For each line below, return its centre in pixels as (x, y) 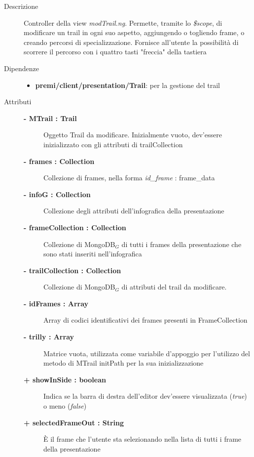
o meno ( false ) (65, 406)
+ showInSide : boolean (65, 379)
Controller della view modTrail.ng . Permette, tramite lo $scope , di (123, 22)
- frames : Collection (59, 161)
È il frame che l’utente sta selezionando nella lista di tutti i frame (143, 439)
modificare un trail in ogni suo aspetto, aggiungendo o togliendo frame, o (134, 32)
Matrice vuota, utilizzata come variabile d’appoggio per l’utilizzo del (147, 353)
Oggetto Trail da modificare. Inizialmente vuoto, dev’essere (133, 135)
